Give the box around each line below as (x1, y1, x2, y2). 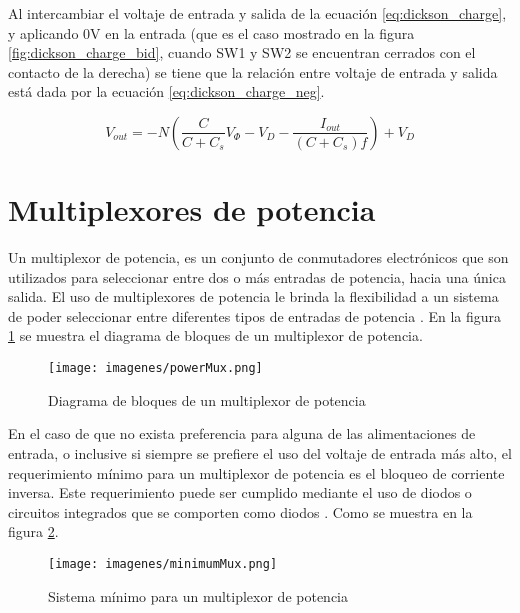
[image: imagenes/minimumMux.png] (48, 556, 278, 571)
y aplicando (8, 22, 79, 43)
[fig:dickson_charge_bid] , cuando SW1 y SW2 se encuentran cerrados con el (8, 42, 476, 63)
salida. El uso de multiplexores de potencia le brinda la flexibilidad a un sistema (8, 286, 499, 307)
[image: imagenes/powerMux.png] (48, 361, 263, 376)
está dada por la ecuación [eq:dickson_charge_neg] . (8, 81, 325, 102)
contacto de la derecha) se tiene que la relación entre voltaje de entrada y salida (8, 61, 498, 82)
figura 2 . (8, 521, 59, 542)
